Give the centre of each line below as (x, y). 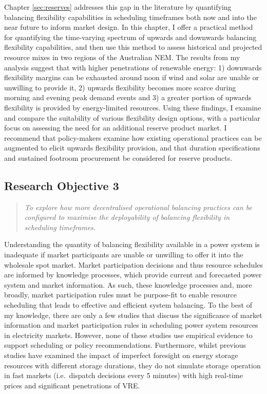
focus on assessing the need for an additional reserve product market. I (116, 128)
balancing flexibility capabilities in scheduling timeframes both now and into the (130, 17)
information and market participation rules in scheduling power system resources (131, 325)
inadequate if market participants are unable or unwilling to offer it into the (124, 255)
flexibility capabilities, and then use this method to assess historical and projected (133, 47)
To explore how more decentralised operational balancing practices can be (138, 207)
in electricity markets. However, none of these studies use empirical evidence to (128, 335)
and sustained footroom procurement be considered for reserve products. (118, 157)
